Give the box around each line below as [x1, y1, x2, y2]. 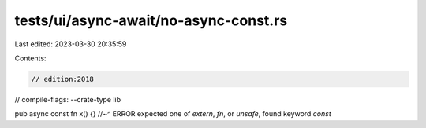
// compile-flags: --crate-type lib [14, 94, 121, 104]
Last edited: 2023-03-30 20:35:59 [14, 39, 127, 49]
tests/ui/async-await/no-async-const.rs [14, 12, 288, 29]
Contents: [14, 53, 47, 63]
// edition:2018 [31, 75, 95, 83]
